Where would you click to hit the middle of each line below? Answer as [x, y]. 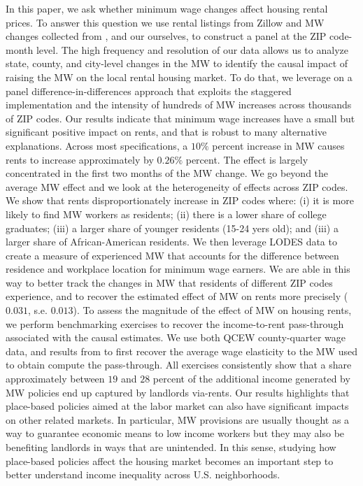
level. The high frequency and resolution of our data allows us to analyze [192, 49]
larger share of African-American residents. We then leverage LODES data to [171, 242]
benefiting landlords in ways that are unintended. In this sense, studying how [171, 447]
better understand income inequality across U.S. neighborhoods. [143, 474]
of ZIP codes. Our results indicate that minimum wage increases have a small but [180, 118]
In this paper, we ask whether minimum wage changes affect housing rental [167, 8]
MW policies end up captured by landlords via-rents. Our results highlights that [178, 392]
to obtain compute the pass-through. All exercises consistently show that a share [179, 365]
